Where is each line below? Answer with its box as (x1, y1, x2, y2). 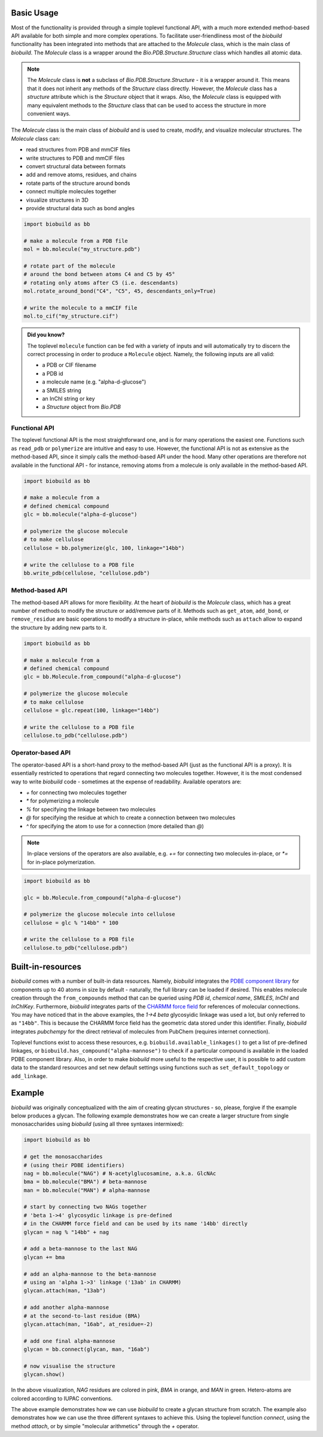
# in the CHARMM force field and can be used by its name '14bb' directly (23, 1220, 248, 1227)
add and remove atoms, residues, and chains (26, 171, 137, 178)
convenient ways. (27, 110, 71, 117)
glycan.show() (23, 1371, 65, 1378)
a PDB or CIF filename (42, 361, 97, 369)
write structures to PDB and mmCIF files (26, 154, 125, 162)
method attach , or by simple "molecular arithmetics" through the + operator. (11, 1422, 199, 1430)
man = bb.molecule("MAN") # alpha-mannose (23, 1187, 150, 1193)
